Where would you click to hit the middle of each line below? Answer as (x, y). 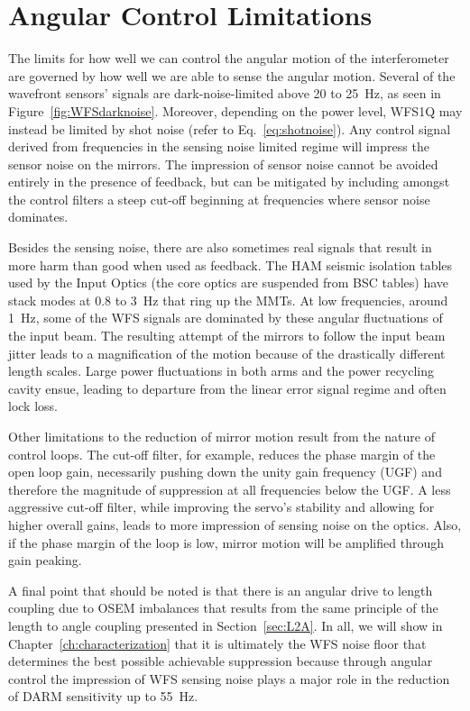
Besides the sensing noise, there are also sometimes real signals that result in (220, 247)
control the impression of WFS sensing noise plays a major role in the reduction (229, 678)
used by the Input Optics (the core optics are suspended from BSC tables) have (229, 283)
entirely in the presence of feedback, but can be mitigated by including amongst (229, 182)
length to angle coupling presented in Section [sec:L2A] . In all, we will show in (226, 625)
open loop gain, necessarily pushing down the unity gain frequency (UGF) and (225, 472)
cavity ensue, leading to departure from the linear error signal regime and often (227, 388)
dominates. (38, 217)
